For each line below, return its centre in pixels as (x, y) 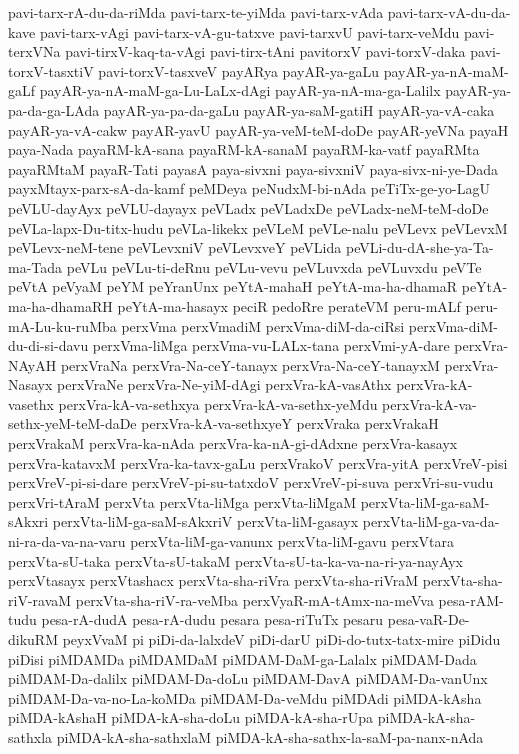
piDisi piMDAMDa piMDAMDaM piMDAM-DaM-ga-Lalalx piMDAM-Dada (242, 658)
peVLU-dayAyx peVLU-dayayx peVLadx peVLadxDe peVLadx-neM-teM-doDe (248, 207)
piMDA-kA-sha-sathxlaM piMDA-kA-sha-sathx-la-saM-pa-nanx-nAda (270, 736)
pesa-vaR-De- (428, 619)
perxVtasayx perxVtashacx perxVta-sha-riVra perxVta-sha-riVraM (213, 580)
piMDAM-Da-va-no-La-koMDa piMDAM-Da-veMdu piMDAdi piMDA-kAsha (245, 697)
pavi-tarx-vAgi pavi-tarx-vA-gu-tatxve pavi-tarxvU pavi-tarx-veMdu (249, 31)
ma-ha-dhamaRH (60, 305)
